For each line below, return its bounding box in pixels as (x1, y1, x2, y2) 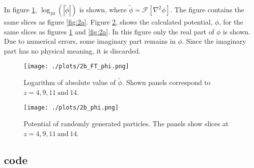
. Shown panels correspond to (122, 77, 211, 87)
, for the (219, 17, 244, 27)
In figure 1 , (4, 4, 37, 14)
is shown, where (79, 4, 127, 14)
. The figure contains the (170, 4, 245, 14)
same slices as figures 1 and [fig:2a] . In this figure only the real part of (4, 26, 215, 36)
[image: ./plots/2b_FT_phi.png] (24, 63, 129, 70)
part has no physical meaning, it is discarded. (4, 45, 141, 56)
